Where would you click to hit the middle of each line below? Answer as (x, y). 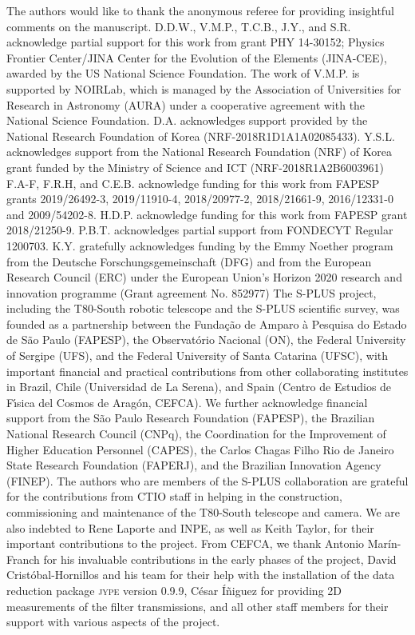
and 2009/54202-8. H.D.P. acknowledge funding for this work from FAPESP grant (207, 214)
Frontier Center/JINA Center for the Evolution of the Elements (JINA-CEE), (197, 57)
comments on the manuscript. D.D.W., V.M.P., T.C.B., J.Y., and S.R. (179, 26)
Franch (23, 559)
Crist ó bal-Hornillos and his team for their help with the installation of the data (201, 575)
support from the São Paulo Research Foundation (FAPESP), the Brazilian (191, 418)
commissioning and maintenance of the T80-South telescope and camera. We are (203, 512)
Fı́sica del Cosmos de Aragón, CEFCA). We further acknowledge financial (187, 402)
